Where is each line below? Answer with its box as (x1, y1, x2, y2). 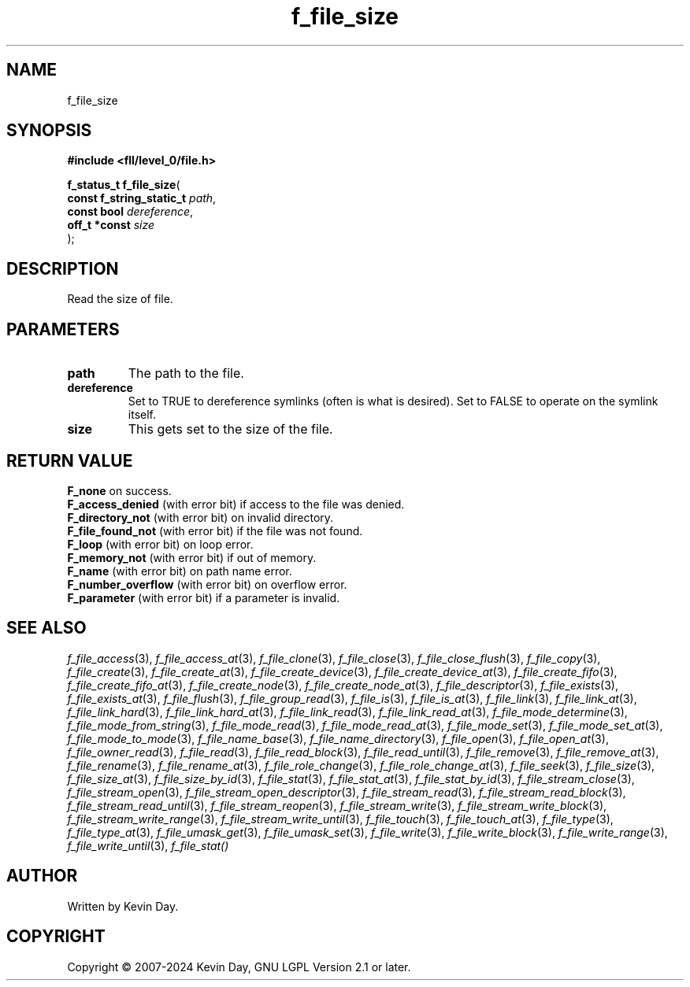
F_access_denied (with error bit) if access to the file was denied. (67, 497, 405, 511)
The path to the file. (128, 365, 244, 382)
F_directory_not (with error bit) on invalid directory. (67, 510, 334, 524)
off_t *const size (67, 218, 155, 232)
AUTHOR (6, 866, 78, 886)
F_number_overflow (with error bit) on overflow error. (67, 577, 347, 591)
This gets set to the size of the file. (128, 421, 333, 438)
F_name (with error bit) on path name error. (67, 564, 292, 578)
